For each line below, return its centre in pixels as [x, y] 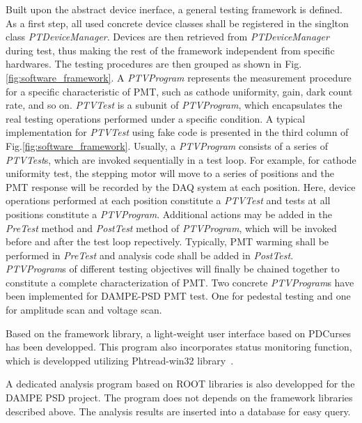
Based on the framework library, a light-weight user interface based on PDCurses [178, 333]
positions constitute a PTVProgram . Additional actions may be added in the [169, 214]
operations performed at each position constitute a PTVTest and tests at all [168, 200]
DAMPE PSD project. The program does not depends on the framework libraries [179, 398]
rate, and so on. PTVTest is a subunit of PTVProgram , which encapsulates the [174, 105]
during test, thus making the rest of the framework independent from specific [170, 50]
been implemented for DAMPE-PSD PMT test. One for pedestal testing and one [178, 296]
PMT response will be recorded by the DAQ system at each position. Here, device [181, 186]
